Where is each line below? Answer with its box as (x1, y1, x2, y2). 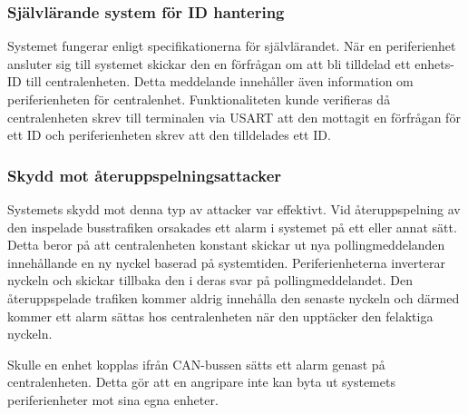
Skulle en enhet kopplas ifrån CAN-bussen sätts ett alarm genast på (7, 354, 385, 373)
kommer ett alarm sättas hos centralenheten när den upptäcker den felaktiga (7, 306, 434, 325)
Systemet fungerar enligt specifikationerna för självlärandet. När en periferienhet (7, 36, 456, 55)
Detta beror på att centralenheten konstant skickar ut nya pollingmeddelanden (7, 235, 445, 254)
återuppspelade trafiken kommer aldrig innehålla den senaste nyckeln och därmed (7, 288, 460, 307)
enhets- (414, 54, 454, 73)
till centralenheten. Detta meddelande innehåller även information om (25, 72, 414, 91)
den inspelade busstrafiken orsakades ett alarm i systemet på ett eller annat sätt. (7, 217, 457, 236)
